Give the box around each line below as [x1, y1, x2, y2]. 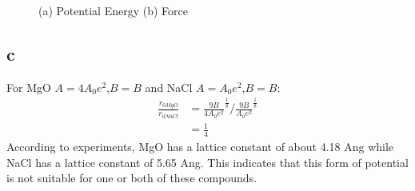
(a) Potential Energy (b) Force [38, 2, 188, 18]
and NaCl [145, 78, 193, 95]
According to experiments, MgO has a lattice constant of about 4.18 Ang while [6, 138, 394, 155]
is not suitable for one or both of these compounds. [6, 169, 257, 186]
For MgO [6, 78, 51, 95]
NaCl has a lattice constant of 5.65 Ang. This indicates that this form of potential [6, 153, 409, 170]
